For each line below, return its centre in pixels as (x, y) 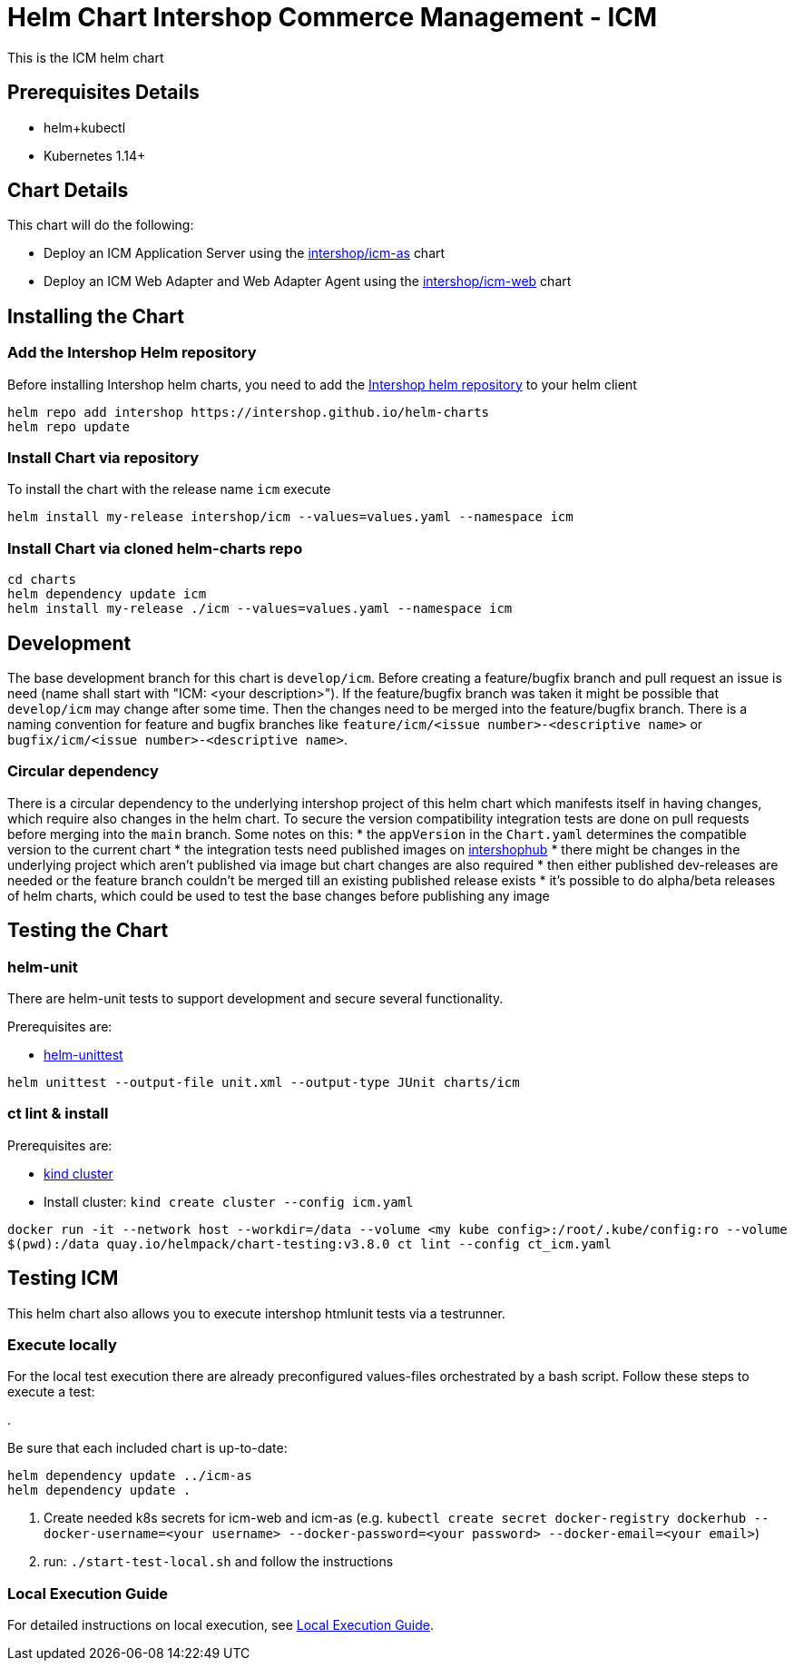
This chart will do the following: (101, 225)
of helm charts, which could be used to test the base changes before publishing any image (279, 895)
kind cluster (78, 1173)
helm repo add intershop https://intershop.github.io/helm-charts (249, 412)
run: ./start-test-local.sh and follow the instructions (219, 1562)
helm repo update (69, 426)
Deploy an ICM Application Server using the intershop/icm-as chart (245, 253)
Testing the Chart (88, 931)
